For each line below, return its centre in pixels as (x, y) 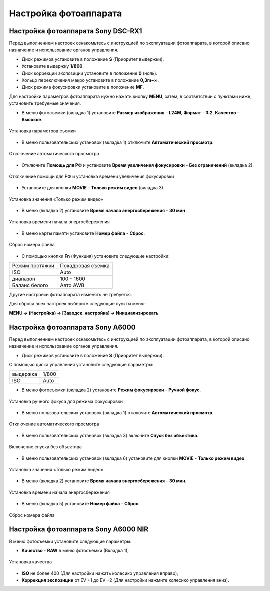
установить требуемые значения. (45, 103)
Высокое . (32, 119)
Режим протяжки (33, 266)
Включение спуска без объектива (45, 447)
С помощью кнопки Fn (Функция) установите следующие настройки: (96, 256)
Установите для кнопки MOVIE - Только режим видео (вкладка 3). (93, 188)
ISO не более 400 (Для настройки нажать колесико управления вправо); (100, 573)
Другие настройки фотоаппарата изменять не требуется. (71, 295)
